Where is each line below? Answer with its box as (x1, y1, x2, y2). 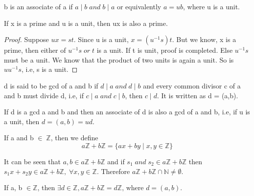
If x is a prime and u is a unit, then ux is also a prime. (4, 18, 168, 28)
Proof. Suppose (4, 34, 49, 44)
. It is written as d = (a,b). (157, 90, 238, 100)
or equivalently (116, 1, 162, 11)
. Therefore (96, 166, 130, 176)
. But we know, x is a (172, 34, 236, 44)
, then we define (50, 132, 98, 143)
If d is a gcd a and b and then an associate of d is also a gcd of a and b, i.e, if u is (4, 107, 250, 117)
